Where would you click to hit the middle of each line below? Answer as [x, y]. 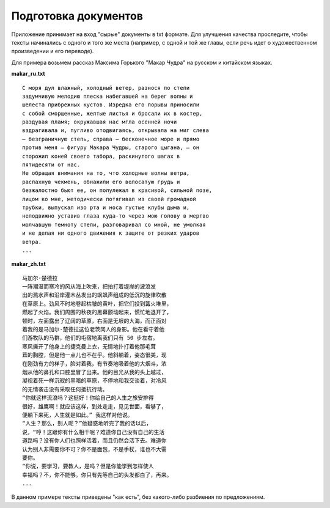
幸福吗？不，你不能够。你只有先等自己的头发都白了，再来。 [97, 475]
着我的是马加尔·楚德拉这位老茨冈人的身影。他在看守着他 [94, 329]
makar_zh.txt [28, 264]
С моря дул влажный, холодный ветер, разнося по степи [106, 88]
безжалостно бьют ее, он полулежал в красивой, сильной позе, [117, 190]
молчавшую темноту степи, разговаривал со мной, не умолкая [114, 224]
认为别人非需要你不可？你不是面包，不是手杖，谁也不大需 [94, 449]
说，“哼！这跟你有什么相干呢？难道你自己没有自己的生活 [94, 432]
